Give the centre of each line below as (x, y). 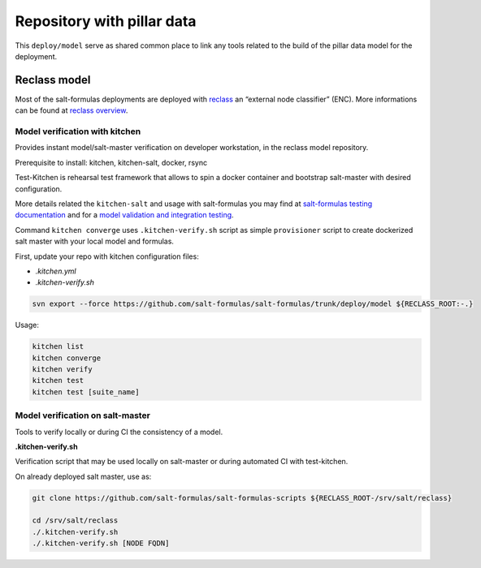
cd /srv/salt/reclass (75, 521)
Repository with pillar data (106, 21)
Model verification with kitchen (78, 131)
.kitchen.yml (56, 271)
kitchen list (58, 346)
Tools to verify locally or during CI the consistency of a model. (119, 432)
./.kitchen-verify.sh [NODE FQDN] (101, 543)
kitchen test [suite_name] (86, 392)
